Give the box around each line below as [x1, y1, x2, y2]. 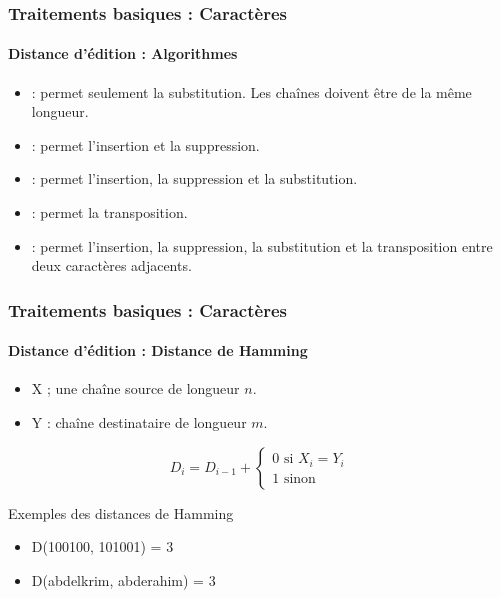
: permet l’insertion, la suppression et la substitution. [31, 168, 358, 189]
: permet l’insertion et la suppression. [31, 134, 260, 155]
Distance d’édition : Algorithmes [8, 43, 238, 64]
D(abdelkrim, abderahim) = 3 [31, 569, 216, 590]
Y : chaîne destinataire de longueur [31, 412, 247, 433]
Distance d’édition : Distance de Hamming [8, 340, 308, 361]
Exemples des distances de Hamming [8, 502, 234, 523]
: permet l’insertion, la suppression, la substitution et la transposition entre [31, 235, 493, 256]
